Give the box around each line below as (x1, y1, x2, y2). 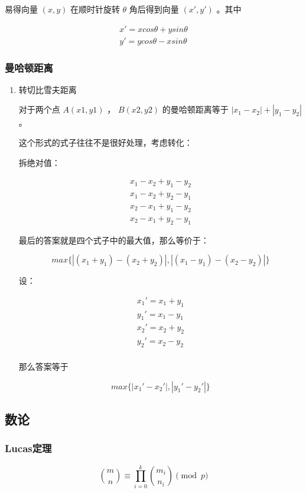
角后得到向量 (129, 3, 179, 15)
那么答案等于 (18, 360, 69, 373)
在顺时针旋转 (70, 3, 120, 15)
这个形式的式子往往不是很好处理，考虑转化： (18, 136, 193, 149)
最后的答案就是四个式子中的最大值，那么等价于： (18, 233, 209, 246)
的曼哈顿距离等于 (162, 103, 229, 116)
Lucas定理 (5, 441, 52, 456)
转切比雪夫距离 (18, 83, 77, 95)
